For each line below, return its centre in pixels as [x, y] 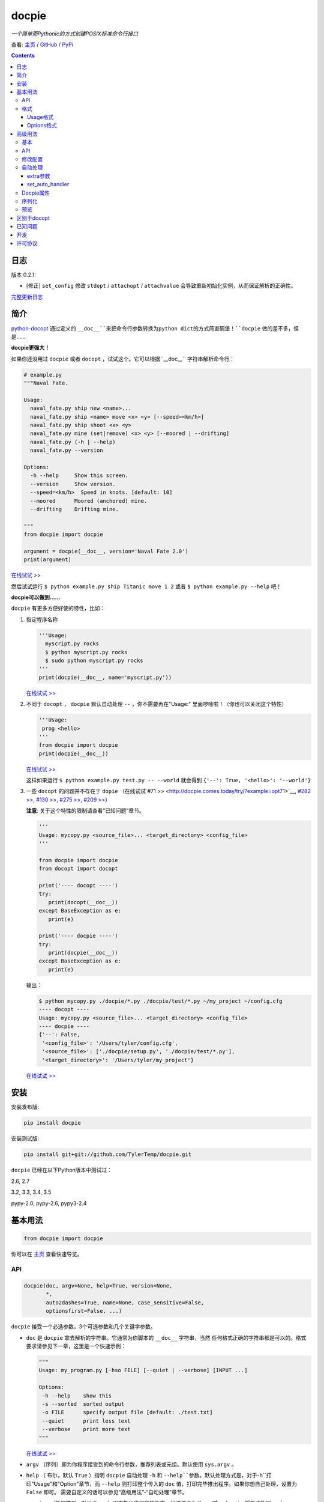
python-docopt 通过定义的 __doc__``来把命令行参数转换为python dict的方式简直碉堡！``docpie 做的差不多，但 [155, 328]
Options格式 [42, 126]
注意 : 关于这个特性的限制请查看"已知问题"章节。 [85, 810]
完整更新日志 [27, 297]
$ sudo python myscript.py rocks [94, 660]
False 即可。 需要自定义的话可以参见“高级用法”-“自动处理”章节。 [107, 1492]
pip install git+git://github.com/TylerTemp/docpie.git [108, 1154]
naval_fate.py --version [67, 450]
